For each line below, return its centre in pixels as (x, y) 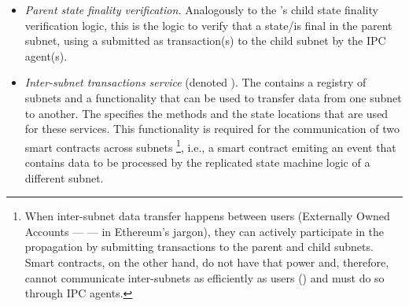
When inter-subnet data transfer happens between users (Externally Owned (207, 216)
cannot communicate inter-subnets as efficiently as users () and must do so (204, 277)
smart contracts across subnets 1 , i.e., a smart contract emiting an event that (210, 146)
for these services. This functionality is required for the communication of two (212, 129)
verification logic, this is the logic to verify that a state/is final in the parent (208, 25)
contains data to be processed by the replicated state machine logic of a (197, 162)
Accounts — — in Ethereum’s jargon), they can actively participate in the (204, 231)
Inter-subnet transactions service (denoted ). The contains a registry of (195, 82)
